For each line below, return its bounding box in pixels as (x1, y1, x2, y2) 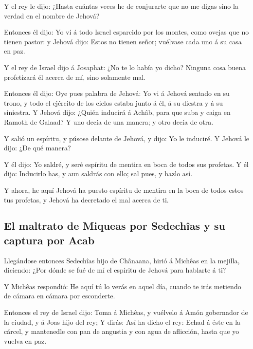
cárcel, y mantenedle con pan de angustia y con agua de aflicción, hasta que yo (4, 326, 239, 336)
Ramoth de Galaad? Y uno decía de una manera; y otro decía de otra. (4, 116, 214, 127)
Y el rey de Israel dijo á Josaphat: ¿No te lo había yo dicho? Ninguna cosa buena (4, 62, 246, 72)
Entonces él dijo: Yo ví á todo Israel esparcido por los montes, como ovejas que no (4, 27, 249, 37)
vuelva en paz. (4, 335, 47, 346)
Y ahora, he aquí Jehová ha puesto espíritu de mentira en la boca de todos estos (4, 184, 244, 195)
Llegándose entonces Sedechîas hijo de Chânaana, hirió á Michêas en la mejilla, (4, 255, 240, 265)
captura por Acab (4, 232, 95, 247)
